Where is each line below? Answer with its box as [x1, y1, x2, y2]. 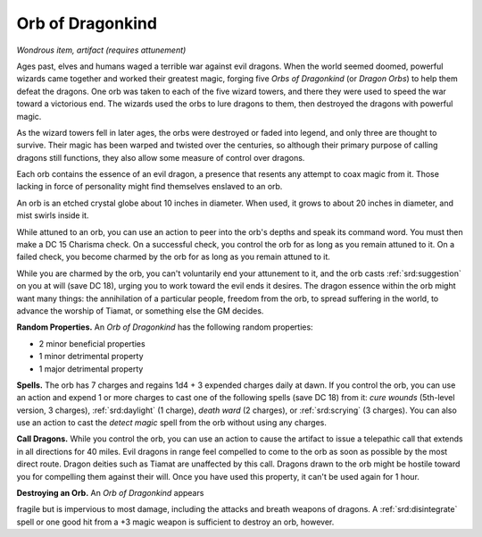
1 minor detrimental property [38, 351, 144, 362]
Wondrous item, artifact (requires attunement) [16, 45, 187, 55]
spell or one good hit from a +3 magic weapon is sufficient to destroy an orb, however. [16, 516, 335, 527]
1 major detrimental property [38, 363, 144, 374]
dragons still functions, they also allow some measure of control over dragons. [16, 152, 305, 163]
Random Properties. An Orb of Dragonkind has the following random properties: [16, 322, 313, 332]
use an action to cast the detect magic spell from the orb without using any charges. [16, 417, 328, 428]
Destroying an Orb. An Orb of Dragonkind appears [16, 488, 204, 499]
